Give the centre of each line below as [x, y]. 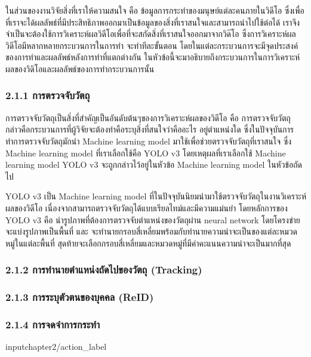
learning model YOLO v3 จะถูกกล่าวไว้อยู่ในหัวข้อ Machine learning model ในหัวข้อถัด [154, 164]
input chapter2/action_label [56, 347]
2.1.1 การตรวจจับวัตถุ [48, 95]
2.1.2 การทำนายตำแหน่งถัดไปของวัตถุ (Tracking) [104, 270]
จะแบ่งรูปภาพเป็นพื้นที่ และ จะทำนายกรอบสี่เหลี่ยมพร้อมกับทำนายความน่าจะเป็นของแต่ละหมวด [152, 231]
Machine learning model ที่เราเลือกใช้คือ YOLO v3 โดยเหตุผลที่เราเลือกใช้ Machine [146, 153]
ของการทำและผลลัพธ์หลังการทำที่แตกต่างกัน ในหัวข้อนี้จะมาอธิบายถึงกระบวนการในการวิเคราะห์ [153, 57]
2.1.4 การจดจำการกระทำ [53, 324]
